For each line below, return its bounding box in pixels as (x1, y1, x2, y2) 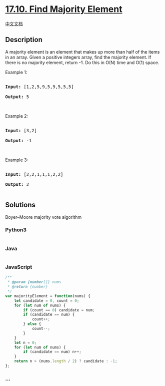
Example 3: (5, 157, 28, 163)
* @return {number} (7, 284, 48, 289)
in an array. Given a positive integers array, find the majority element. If (5, 54, 151, 60)
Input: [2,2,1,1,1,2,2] (5, 171, 63, 177)
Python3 (5, 226, 26, 233)
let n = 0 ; (14, 340, 37, 345)
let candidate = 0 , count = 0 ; (14, 298, 79, 303)
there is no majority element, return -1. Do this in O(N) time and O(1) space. (5, 59, 159, 66)
